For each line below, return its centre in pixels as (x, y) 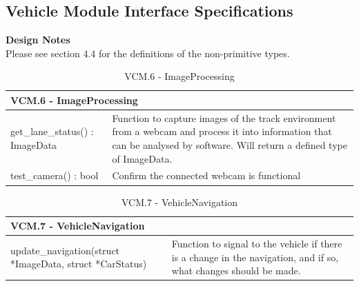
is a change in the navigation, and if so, (255, 257)
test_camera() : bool (55, 175)
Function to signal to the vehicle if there (257, 243)
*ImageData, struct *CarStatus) (79, 264)
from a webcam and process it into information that (222, 131)
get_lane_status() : (52, 131)
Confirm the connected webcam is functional (206, 175)
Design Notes (38, 40)
